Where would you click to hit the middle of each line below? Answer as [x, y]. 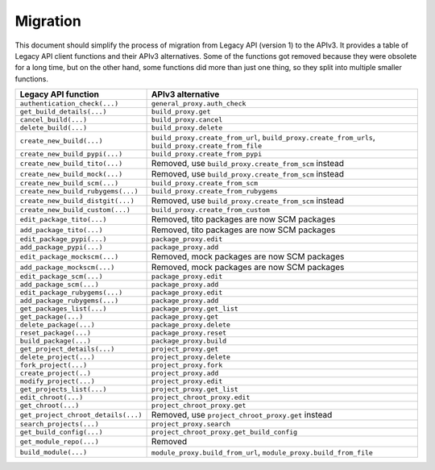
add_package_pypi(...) [62, 247]
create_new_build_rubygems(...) [79, 191]
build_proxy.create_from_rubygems [214, 191]
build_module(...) [54, 452]
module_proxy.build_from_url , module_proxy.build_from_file [262, 452]
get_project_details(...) [67, 349]
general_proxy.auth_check [199, 104]
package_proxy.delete [191, 325]
